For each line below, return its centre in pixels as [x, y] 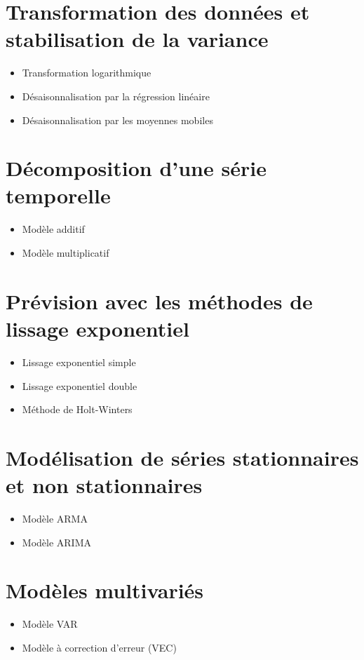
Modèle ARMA [55, 518]
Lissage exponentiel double [80, 385]
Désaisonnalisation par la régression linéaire [116, 96]
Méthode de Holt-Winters [77, 409]
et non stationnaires [104, 485]
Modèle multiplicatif [66, 252]
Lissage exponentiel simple [79, 362]
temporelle [58, 195]
